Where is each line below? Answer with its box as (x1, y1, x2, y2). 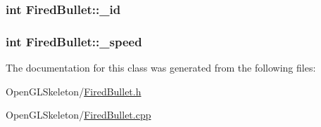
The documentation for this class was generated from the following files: (6, 60, 316, 75)
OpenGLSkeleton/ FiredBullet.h (6, 83, 141, 98)
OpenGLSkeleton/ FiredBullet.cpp (6, 107, 151, 122)
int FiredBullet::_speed (6, 32, 142, 50)
